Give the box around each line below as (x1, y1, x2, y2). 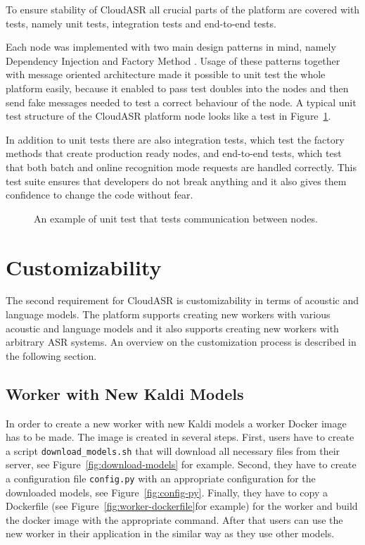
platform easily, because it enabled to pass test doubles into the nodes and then (6, 80, 349, 95)
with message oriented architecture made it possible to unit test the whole (6, 67, 326, 82)
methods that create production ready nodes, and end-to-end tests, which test (6, 146, 342, 161)
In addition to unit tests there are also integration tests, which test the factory (6, 132, 345, 146)
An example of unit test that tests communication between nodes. (34, 211, 318, 225)
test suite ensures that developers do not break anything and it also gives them (6, 173, 347, 188)
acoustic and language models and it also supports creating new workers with (6, 320, 339, 335)
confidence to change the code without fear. (6, 187, 193, 202)
